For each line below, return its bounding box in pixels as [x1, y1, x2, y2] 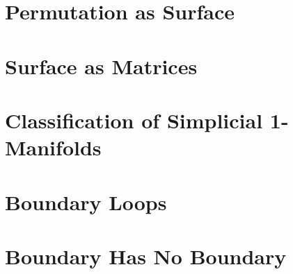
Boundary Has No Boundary [5, 241, 287, 270]
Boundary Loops [5, 187, 167, 216]
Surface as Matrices [5, 51, 198, 80]
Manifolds [5, 133, 102, 162]
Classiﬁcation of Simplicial [5, 105, 263, 134]
